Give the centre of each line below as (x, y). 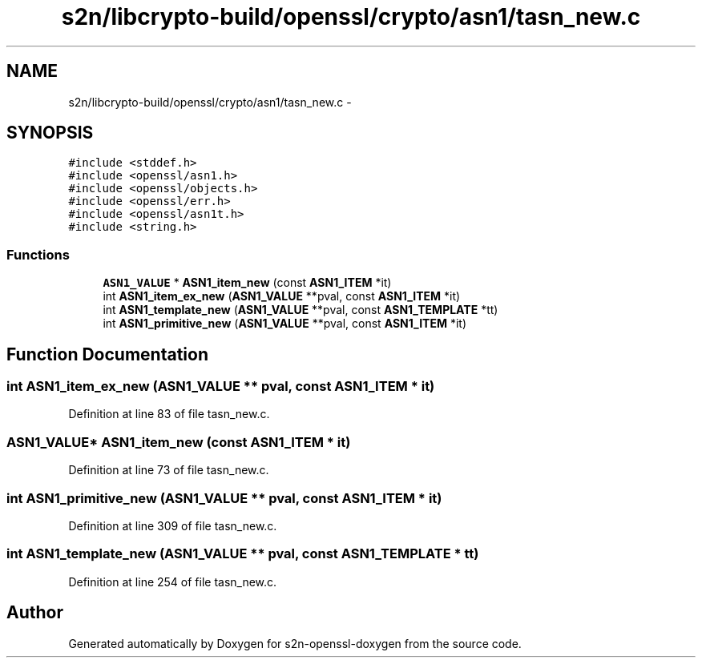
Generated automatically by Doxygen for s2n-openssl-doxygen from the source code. (295, 643)
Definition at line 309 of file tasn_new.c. (173, 525)
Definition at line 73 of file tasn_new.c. (169, 470)
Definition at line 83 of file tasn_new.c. (169, 414)
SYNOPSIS (50, 133)
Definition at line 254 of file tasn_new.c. (173, 582)
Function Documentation (107, 354)
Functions (38, 254)
